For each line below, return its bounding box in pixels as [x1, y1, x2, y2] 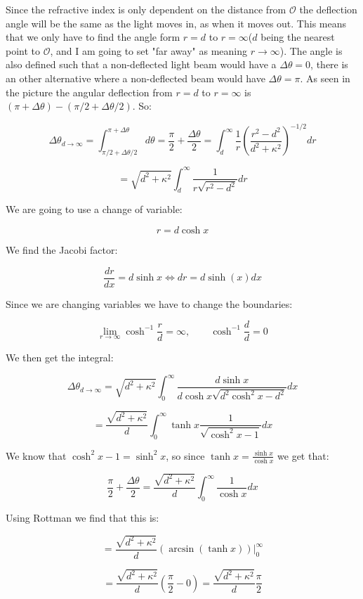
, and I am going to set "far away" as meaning [50, 43, 248, 58]
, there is [310, 57, 348, 72]
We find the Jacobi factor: [6, 242, 118, 257]
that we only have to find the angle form [6, 30, 180, 44]
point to [6, 43, 41, 58]
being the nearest [260, 30, 335, 44]
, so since [166, 448, 205, 463]
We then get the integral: [6, 350, 114, 365]
